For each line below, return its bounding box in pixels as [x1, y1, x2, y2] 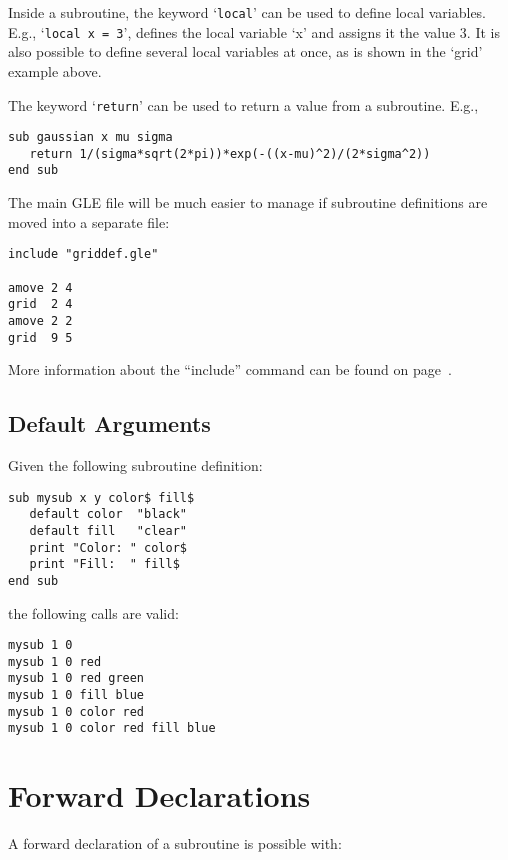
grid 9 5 [8, 330, 73, 345]
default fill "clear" [29, 523, 187, 538]
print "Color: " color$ [29, 540, 187, 555]
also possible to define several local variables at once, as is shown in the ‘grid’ [8, 41, 483, 62]
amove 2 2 [8, 313, 73, 328]
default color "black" [29, 507, 187, 522]
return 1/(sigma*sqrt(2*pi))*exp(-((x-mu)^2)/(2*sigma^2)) [29, 146, 431, 161]
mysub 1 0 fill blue [8, 688, 145, 703]
